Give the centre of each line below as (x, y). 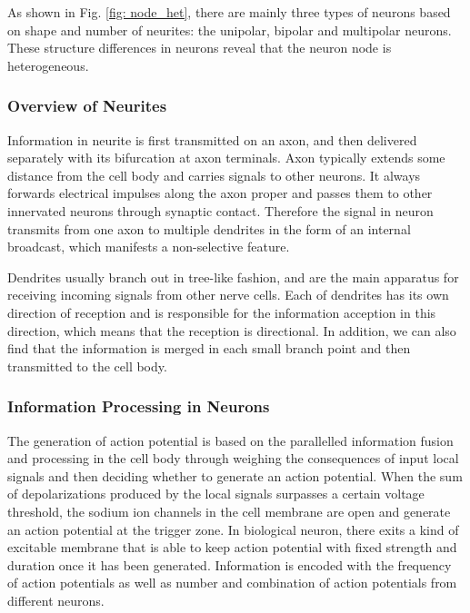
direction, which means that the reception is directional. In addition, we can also (232, 330)
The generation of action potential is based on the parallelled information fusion (230, 440)
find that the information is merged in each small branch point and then (209, 348)
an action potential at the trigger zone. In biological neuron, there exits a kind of (233, 529)
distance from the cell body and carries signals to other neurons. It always (214, 175)
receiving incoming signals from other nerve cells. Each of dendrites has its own (228, 295)
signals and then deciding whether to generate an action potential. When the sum (235, 475)
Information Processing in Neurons (139, 406)
